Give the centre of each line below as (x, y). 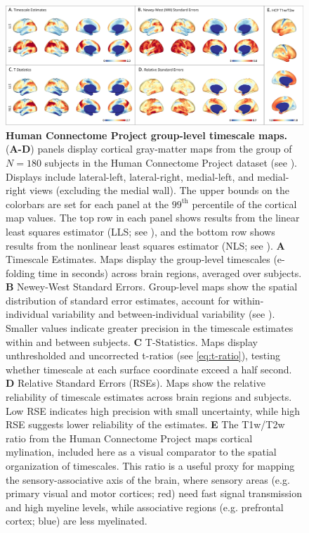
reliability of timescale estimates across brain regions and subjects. (149, 397)
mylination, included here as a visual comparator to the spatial (141, 452)
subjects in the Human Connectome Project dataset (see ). (171, 162)
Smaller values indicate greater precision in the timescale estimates (150, 328)
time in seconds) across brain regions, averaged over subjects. (170, 272)
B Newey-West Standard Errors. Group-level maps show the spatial (152, 287)
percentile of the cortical (244, 204)
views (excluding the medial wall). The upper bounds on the (159, 190)
